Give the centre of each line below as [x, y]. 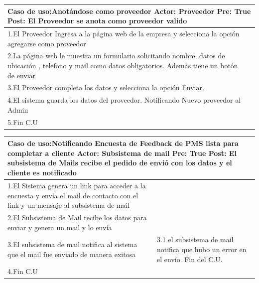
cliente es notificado [42, 173]
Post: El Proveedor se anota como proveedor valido [97, 21]
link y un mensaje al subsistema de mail [69, 205]
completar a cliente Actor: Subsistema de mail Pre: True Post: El [122, 153]
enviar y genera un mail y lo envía [60, 227]
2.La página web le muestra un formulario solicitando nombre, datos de [116, 56]
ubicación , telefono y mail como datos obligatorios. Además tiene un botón [123, 65]
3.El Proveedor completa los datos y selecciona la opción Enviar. [106, 87]
